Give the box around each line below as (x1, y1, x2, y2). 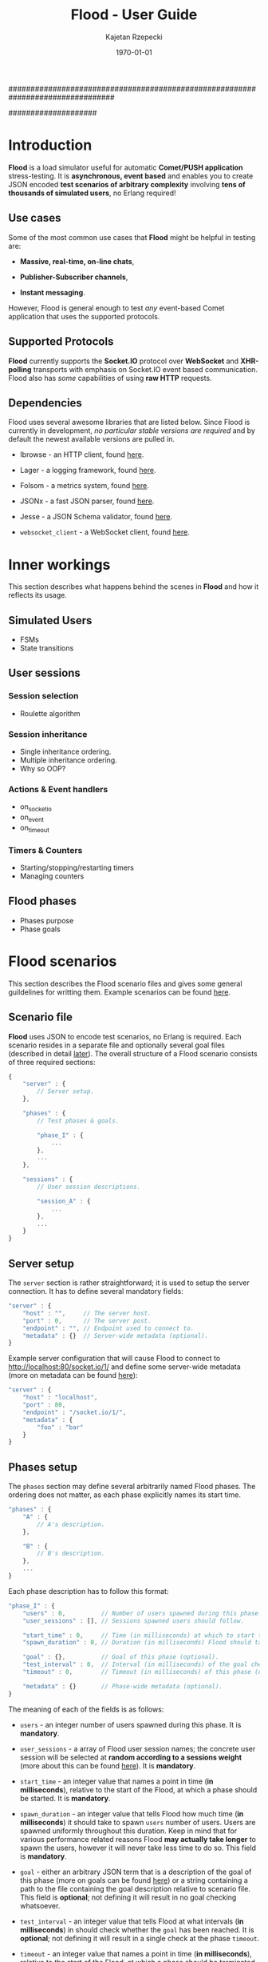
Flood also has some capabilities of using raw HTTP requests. (8, 373, 213, 382)
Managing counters (19, 871, 85, 881)
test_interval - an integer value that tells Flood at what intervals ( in (19, 1916, 245, 1926)
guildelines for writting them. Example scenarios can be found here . (8, 987, 231, 997)
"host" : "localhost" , (22, 1394, 98, 1402)
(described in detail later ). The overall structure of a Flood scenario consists (8, 1048, 258, 1058)
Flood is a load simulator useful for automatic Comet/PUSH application (8, 162, 243, 172)
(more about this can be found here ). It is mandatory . (19, 1760, 196, 1770)
